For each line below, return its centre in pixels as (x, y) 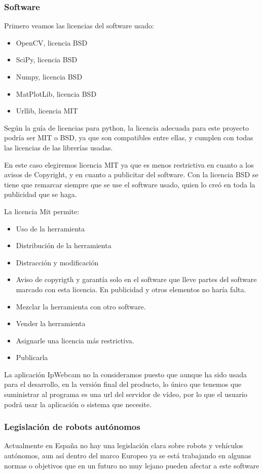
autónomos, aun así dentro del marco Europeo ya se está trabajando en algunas (128, 456)
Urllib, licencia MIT (47, 111)
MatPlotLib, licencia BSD (56, 93)
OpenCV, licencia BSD (52, 42)
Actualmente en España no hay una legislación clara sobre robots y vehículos (124, 445)
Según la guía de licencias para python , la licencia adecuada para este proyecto (126, 127)
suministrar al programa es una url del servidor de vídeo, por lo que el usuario (126, 394)
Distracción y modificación (57, 262)
